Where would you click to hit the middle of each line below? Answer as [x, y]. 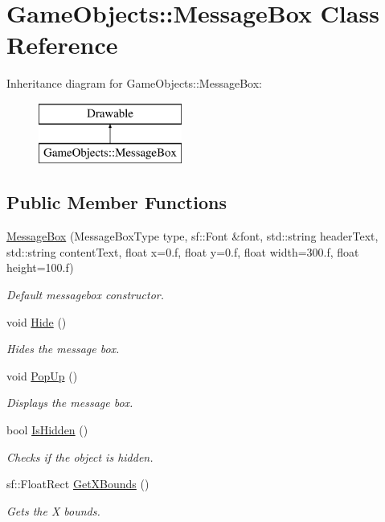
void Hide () [37, 321]
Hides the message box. [63, 349]
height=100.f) [40, 267]
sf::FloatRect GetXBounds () [78, 484]
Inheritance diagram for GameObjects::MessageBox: [134, 83]
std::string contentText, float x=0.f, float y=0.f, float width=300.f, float [183, 251]
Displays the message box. [70, 403]
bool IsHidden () [47, 430]
